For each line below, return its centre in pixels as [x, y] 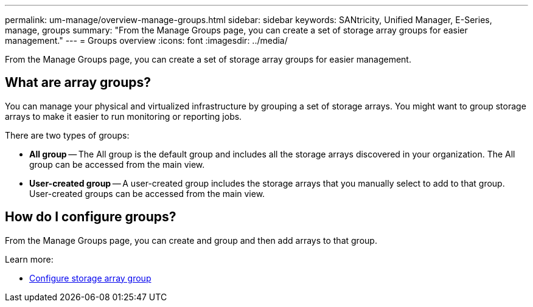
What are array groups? [78, 83]
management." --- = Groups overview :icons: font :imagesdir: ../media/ [146, 40]
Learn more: [29, 259]
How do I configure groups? [91, 217]
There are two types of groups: [67, 135]
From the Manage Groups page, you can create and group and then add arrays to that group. [191, 240]
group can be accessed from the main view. [117, 164]
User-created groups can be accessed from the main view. [147, 193]
